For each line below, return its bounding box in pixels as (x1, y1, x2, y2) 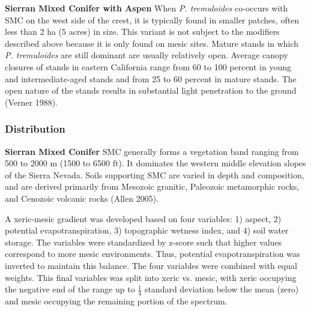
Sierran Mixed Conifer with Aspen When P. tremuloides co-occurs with (5, 2, 288, 14)
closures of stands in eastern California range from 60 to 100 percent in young (5, 60, 292, 73)
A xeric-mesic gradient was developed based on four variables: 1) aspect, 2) (5, 212, 282, 225)
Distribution (5, 121, 65, 136)
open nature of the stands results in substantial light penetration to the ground (5, 84, 297, 97)
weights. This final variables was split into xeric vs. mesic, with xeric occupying (5, 271, 297, 283)
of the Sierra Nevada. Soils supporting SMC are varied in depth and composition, (5, 168, 304, 181)
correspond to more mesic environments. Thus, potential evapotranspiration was (5, 247, 300, 260)
